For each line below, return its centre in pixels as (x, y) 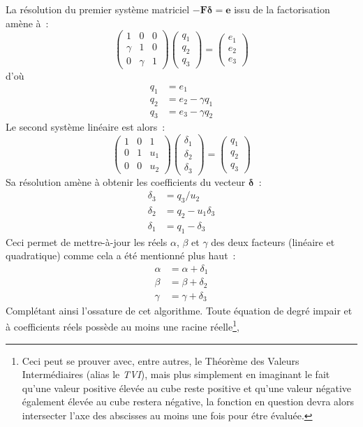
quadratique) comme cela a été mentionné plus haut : (121, 255)
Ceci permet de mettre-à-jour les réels (87, 241)
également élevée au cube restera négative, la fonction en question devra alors (188, 401)
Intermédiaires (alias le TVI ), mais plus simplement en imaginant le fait (176, 374)
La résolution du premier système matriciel (98, 9)
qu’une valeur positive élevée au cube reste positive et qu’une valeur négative (187, 388)
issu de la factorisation (282, 9)
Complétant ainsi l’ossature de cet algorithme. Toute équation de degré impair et (179, 310)
